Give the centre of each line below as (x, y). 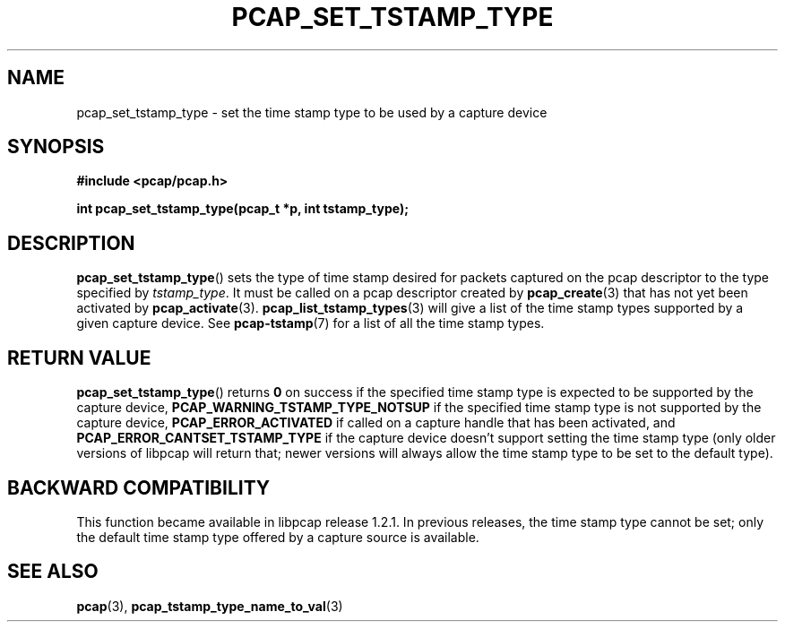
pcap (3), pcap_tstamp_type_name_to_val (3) (210, 606)
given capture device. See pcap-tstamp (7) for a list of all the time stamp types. (311, 323)
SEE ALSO (53, 572)
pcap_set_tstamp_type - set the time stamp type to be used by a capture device (312, 112)
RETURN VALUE (79, 358)
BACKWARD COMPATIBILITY (139, 487)
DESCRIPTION (71, 243)
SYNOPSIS (56, 147)
